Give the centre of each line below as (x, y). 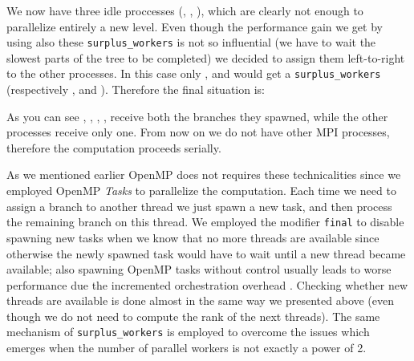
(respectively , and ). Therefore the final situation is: (136, 89)
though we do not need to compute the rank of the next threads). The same (193, 316)
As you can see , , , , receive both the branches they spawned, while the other (197, 116)
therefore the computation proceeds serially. (114, 147)
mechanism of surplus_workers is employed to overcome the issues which (188, 332)
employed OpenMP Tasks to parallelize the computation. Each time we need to (201, 191)
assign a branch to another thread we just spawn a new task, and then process (199, 206)
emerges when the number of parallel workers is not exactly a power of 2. (187, 348)
